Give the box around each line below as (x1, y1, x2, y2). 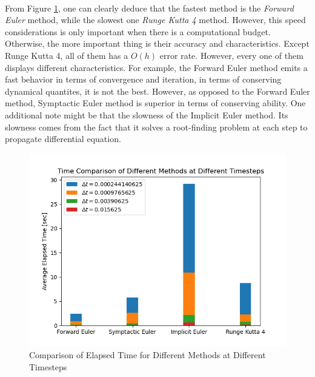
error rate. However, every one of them (159, 49, 303, 61)
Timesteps (29, 360, 67, 373)
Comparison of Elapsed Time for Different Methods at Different (29, 348, 266, 361)
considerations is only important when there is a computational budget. (5, 25, 271, 38)
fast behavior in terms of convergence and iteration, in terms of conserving (5, 73, 282, 86)
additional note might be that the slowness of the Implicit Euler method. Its (5, 108, 288, 121)
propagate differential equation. (5, 132, 121, 145)
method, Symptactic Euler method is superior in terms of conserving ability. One (5, 97, 306, 109)
